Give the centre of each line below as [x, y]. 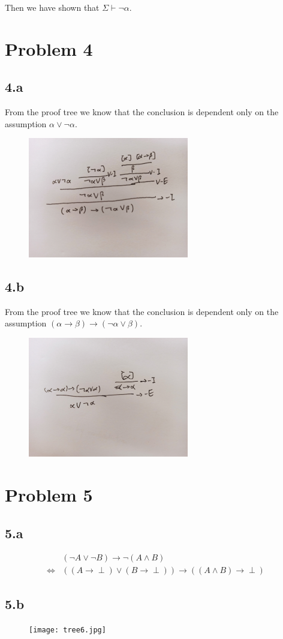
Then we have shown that [52, 7]
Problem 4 [49, 48]
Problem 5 [49, 494]
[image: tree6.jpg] [67, 630]
